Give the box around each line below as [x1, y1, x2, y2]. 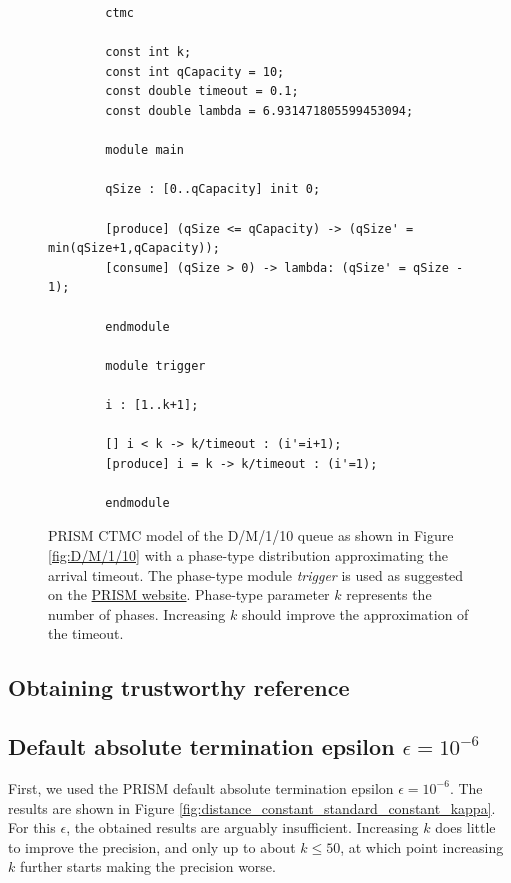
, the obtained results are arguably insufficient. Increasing [66, 817, 419, 838]
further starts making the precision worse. [19, 856, 276, 877]
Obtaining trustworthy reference [8, 672, 350, 703]
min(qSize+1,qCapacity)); [48, 241, 220, 256]
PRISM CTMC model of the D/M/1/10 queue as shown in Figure [48, 525, 454, 546]
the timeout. [48, 623, 124, 644]
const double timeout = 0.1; [105, 84, 299, 99]
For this [8, 817, 56, 838]
